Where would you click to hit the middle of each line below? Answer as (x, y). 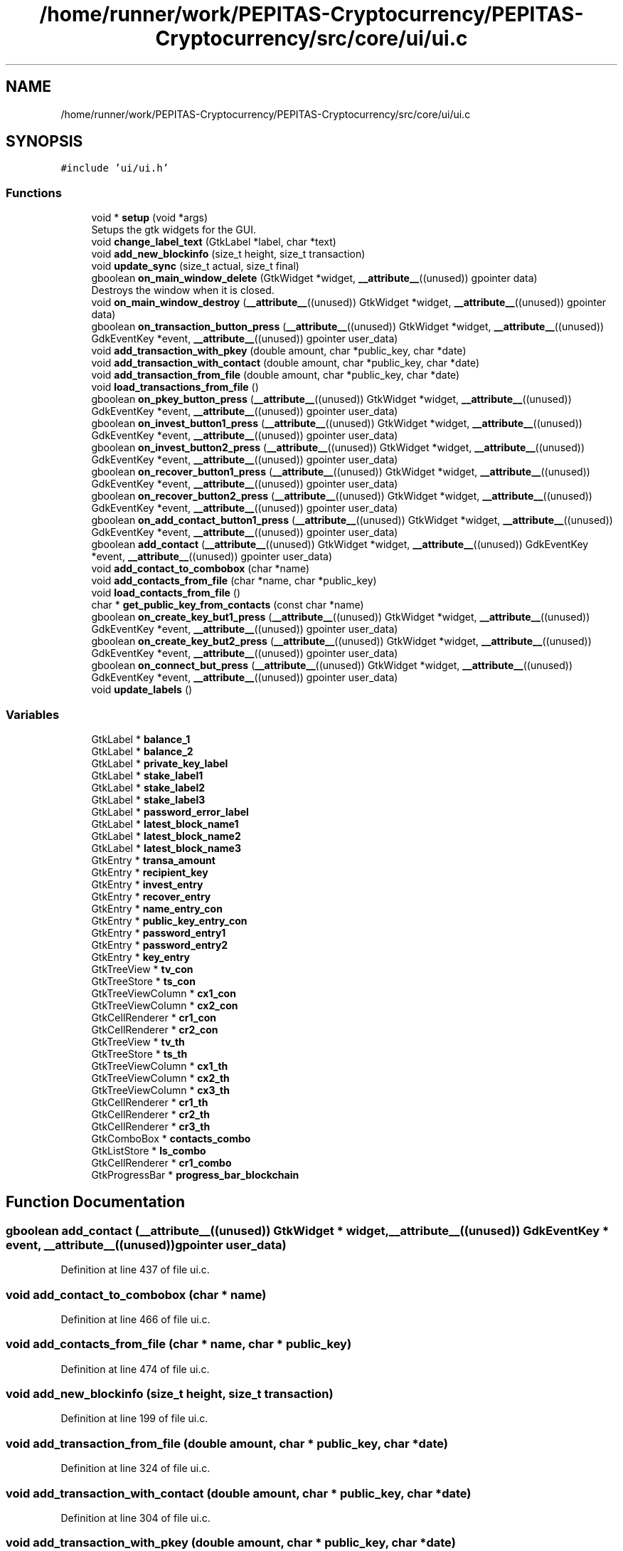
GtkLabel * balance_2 (142, 751)
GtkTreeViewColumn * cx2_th (160, 1078)
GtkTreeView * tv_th (138, 1041)
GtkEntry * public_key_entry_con (169, 920)
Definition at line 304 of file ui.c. (135, 1518)
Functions (34, 193)
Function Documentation (95, 1202)
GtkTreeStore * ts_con (143, 981)
